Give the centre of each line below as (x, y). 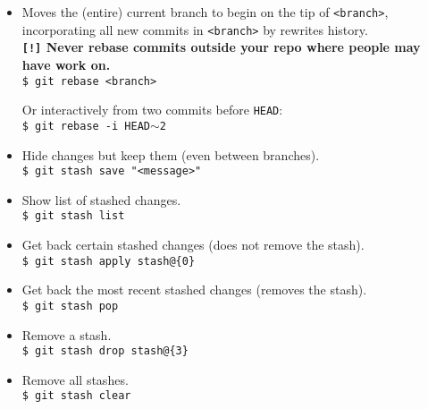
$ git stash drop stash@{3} (105, 351)
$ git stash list (73, 216)
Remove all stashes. (75, 379)
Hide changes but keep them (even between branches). (171, 154)
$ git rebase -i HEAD (86, 126)
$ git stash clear (76, 396)
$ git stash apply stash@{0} (109, 261)
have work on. (66, 64)
